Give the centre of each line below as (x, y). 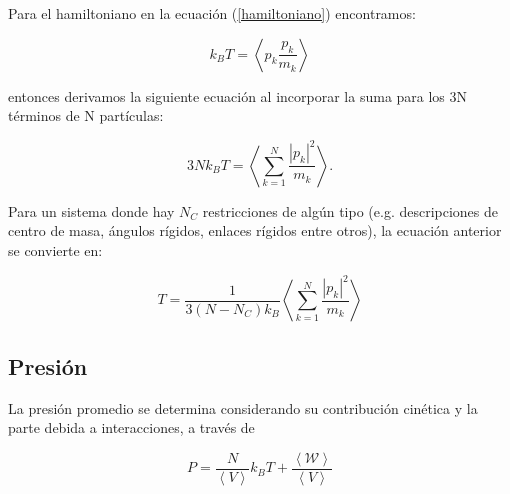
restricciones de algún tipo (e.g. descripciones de (350, 210)
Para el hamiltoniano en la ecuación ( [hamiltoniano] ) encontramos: (212, 13)
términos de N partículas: (86, 115)
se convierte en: (55, 249)
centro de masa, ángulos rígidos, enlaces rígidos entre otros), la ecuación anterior (255, 230)
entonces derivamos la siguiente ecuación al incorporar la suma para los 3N (238, 95)
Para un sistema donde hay (91, 210)
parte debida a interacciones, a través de (131, 427)
